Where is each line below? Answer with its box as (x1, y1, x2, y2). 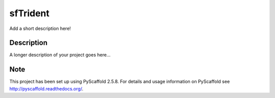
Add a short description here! (9, 25, 71, 31)
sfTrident (9, 8, 50, 19)
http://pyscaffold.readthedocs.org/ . (9, 85, 84, 91)
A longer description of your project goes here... (9, 52, 111, 58)
